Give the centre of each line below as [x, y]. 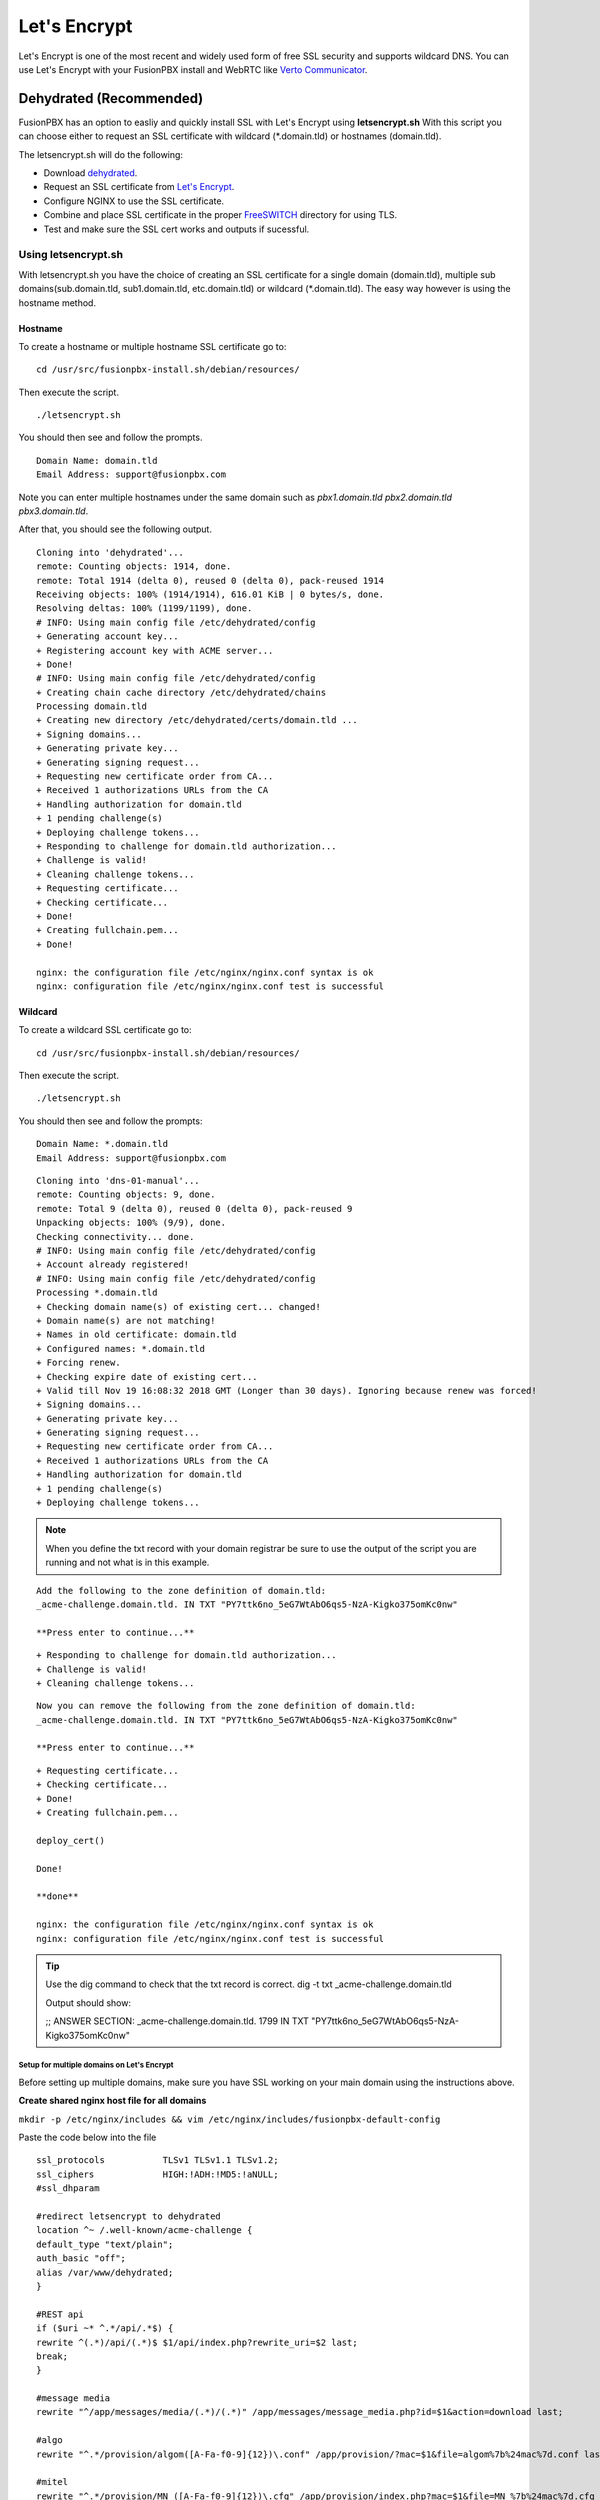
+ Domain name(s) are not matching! [126, 1320]
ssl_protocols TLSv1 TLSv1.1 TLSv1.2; [157, 2160]
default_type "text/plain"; [105, 2244]
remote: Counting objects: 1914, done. [134, 566]
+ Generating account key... [107, 636]
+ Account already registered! [113, 1264]
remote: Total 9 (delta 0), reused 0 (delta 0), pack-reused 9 [194, 1208]
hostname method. [57, 302]
